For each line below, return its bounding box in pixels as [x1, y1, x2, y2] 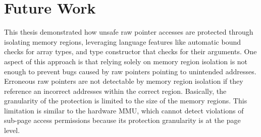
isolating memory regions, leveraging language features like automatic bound [4, 36, 241, 47]
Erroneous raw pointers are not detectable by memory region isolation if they [4, 76, 243, 86]
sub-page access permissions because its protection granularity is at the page [4, 115, 241, 125]
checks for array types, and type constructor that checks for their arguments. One [4, 46, 257, 57]
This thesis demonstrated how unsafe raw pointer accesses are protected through [4, 27, 253, 37]
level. [4, 125, 20, 135]
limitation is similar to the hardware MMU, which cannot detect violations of [4, 105, 244, 115]
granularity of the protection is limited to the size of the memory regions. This [4, 95, 247, 106]
